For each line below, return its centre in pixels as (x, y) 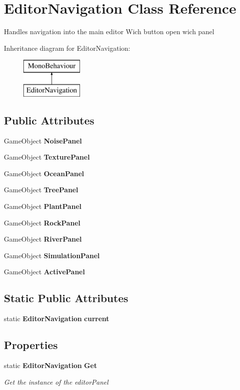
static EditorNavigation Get (50, 365)
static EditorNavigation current (57, 318)
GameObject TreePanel (41, 190)
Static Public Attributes (66, 298)
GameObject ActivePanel (44, 272)
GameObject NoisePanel (43, 140)
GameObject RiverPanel (43, 239)
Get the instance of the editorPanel (56, 381)
